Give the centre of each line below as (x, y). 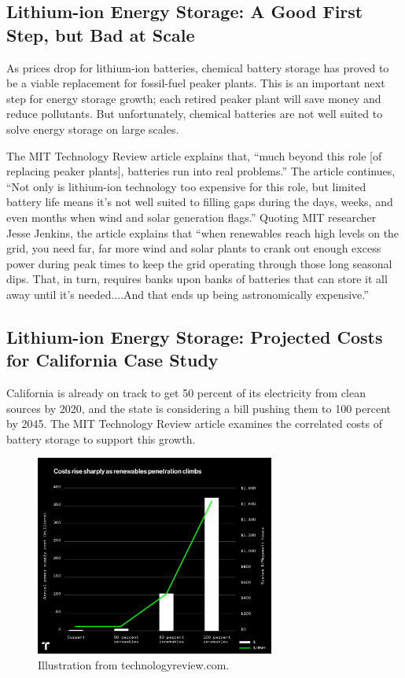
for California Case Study (112, 360)
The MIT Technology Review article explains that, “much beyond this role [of (194, 155)
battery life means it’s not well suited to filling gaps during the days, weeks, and (200, 202)
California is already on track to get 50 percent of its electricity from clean (186, 393)
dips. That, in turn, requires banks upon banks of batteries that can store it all (197, 279)
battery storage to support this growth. (101, 438)
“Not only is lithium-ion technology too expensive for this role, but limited (186, 186)
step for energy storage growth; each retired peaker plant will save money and (194, 98)
